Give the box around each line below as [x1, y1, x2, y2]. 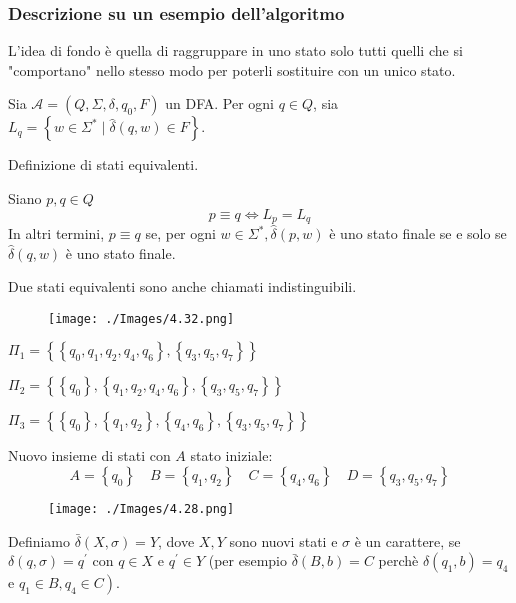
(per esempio [208, 550, 287, 571]
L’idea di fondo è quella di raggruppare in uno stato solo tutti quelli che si [8, 40, 463, 61]
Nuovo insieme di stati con [8, 445, 171, 466]
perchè [378, 550, 419, 571]
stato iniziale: [190, 445, 273, 466]
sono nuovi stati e [229, 530, 338, 551]
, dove [158, 530, 195, 551]
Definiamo [8, 530, 71, 551]
